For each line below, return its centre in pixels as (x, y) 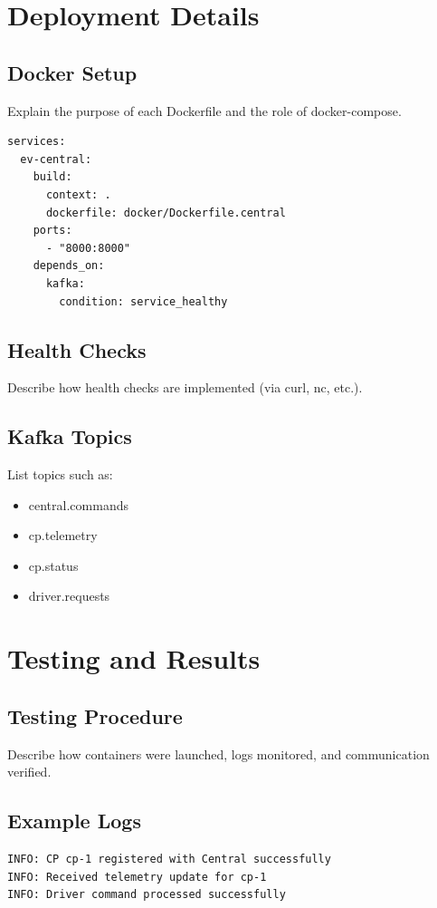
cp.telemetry (63, 535)
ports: (52, 231)
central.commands (78, 504)
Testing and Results (134, 658)
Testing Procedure (95, 715)
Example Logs (74, 821)
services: (37, 142)
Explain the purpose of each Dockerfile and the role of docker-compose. (204, 110)
